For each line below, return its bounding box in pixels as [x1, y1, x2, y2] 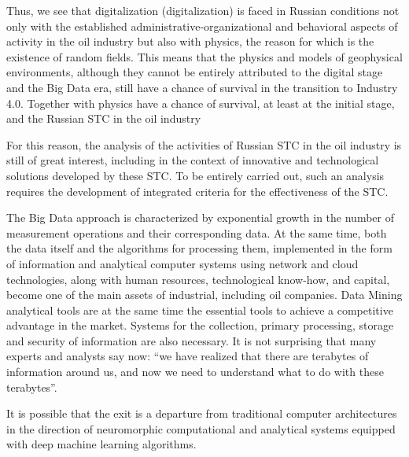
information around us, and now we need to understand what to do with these [6, 363, 384, 380]
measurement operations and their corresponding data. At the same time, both [6, 224, 387, 241]
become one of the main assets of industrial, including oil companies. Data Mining [6, 286, 403, 303]
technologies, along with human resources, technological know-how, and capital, [6, 271, 390, 287]
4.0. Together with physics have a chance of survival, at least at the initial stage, [6, 94, 395, 111]
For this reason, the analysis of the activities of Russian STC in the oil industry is [6, 136, 402, 153]
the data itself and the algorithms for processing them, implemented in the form [6, 240, 392, 256]
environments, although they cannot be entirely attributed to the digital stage [6, 64, 383, 80]
